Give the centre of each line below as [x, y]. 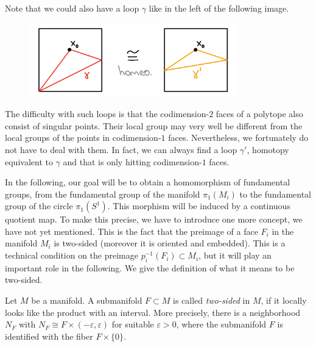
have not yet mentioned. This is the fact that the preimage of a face [132, 231]
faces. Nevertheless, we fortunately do [238, 138]
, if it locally [284, 300]
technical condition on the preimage [72, 255]
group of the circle [39, 206]
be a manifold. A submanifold [87, 300]
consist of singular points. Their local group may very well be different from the [154, 125]
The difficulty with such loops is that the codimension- [107, 114]
